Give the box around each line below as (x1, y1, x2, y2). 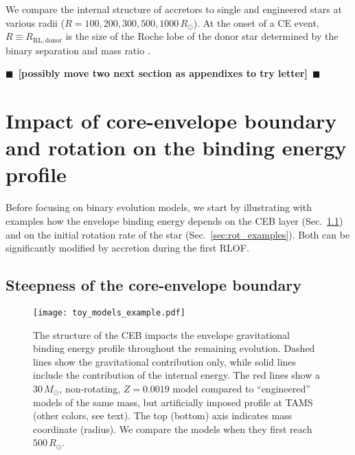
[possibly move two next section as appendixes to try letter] (18, 66, 308, 80)
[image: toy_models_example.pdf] (33, 307, 185, 318)
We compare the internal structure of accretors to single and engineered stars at (5, 2, 342, 16)
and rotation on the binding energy (5, 133, 347, 162)
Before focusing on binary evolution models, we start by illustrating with (5, 200, 312, 214)
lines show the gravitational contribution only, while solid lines (33, 354, 297, 368)
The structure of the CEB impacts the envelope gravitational (33, 327, 290, 342)
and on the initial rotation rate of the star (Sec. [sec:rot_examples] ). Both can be (5, 227, 350, 241)
